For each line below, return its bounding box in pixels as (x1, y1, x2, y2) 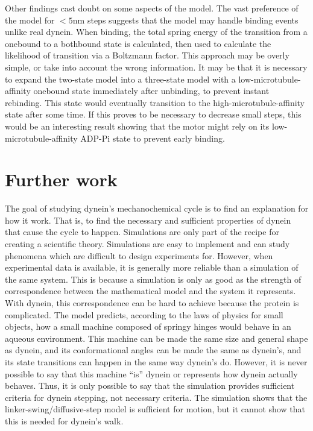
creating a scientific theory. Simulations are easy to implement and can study (5, 238, 290, 250)
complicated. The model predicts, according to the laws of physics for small (5, 308, 283, 321)
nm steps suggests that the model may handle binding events (72, 13, 299, 26)
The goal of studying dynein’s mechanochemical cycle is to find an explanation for (5, 202, 309, 215)
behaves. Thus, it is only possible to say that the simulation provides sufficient (5, 379, 295, 392)
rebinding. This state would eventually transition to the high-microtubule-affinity (5, 96, 305, 109)
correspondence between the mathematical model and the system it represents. (5, 285, 296, 297)
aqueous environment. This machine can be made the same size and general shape (5, 332, 308, 344)
